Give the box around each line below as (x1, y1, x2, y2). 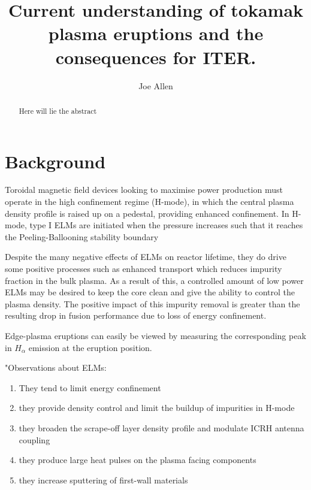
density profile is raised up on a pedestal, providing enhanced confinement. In (5, 207, 289, 219)
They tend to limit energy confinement (19, 381, 161, 394)
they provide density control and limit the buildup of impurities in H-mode (19, 401, 295, 414)
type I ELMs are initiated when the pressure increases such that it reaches (29, 219, 303, 231)
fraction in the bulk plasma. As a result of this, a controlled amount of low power (5, 274, 304, 286)
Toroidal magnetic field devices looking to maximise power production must (5, 183, 283, 196)
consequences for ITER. (55, 44, 256, 69)
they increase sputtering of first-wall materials (19, 473, 188, 486)
